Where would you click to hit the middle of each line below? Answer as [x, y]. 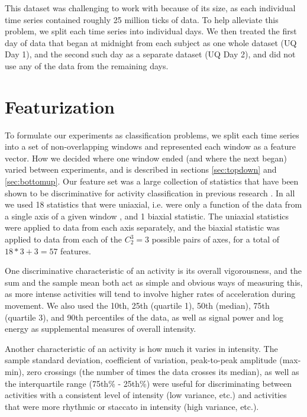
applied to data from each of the [63, 239]
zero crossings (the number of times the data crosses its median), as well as [163, 371]
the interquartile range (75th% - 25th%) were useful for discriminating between [148, 383]
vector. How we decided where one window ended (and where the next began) [146, 158]
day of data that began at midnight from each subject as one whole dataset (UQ [151, 42]
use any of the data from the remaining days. [87, 65]
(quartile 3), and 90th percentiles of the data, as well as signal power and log [144, 317]
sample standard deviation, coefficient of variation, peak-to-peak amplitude [141, 360]
